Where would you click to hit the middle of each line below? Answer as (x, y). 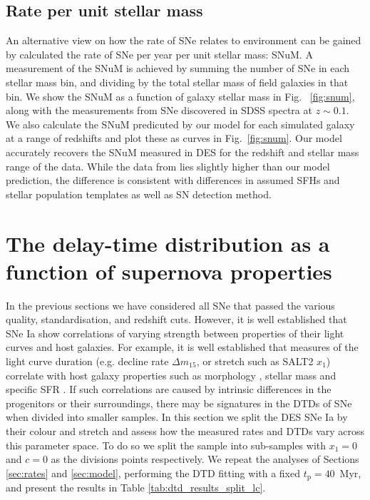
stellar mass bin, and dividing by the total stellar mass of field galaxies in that (177, 82)
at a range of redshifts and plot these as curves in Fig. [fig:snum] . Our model (174, 138)
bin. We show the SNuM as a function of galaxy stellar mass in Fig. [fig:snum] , (180, 96)
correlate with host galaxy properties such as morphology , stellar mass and (171, 375)
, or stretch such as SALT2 (255, 361)
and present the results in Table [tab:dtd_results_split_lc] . (136, 488)
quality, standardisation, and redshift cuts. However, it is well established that (176, 319)
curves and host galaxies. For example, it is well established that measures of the (182, 347)
